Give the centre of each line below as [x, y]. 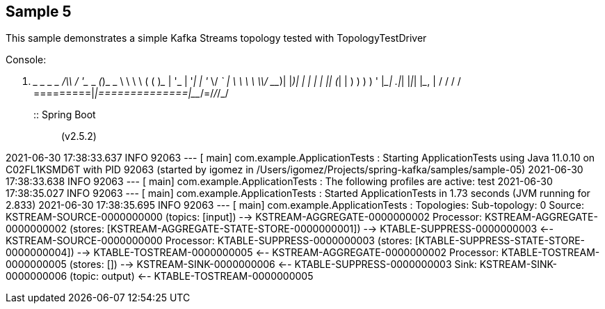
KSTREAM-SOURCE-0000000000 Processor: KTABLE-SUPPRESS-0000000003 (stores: [209, 241]
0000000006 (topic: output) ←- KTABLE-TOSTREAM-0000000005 [160, 276]
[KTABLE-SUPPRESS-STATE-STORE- [500, 241]
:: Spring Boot [65, 115]
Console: [26, 60]
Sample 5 [39, 11]
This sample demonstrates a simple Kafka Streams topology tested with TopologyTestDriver [216, 38]
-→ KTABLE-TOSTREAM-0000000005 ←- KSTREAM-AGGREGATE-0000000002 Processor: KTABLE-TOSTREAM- [338, 253]
